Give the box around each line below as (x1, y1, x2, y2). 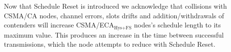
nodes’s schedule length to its (134, 20, 221, 30)
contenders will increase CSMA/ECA (4, 20, 114, 30)
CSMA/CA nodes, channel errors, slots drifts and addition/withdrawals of (4, 10, 224, 20)
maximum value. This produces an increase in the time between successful (4, 29, 224, 39)
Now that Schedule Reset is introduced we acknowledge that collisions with (4, 1, 227, 11)
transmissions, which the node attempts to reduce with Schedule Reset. (4, 39, 216, 49)
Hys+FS (114, 25, 132, 30)
